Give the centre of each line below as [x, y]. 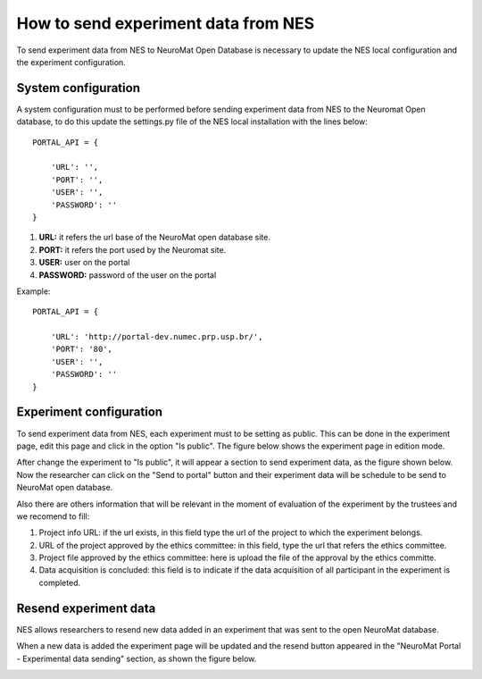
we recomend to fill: [53, 516]
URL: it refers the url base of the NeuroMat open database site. [155, 238]
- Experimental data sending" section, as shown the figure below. [137, 658]
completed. [59, 583]
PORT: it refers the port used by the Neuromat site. [133, 249]
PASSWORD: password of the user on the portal [128, 275]
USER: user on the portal [84, 263]
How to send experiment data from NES [166, 23]
